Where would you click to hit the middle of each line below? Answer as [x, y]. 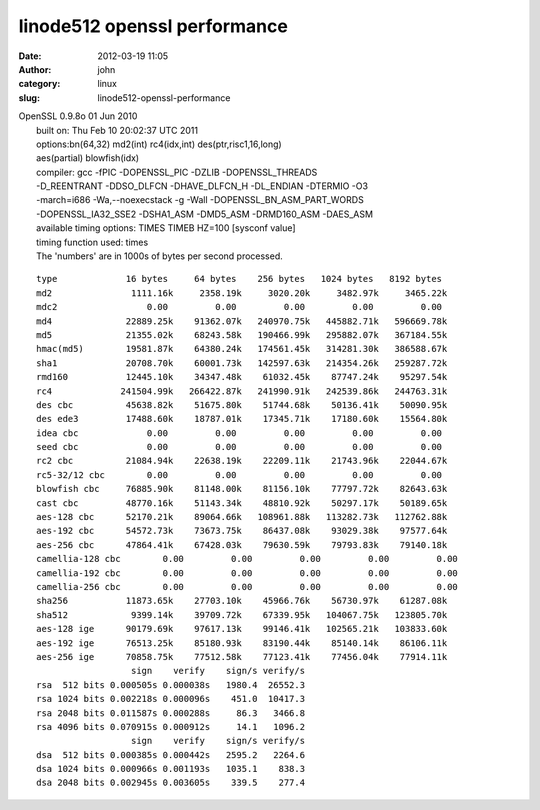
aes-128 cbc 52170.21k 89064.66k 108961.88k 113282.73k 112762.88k [242, 517]
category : [39, 84]
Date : [30, 56]
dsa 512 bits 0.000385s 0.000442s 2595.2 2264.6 [170, 754]
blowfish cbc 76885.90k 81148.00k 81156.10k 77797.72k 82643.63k [242, 489]
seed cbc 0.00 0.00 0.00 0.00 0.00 [239, 447]
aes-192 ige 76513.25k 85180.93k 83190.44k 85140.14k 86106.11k [242, 643]
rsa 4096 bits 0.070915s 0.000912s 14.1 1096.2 [170, 726]
